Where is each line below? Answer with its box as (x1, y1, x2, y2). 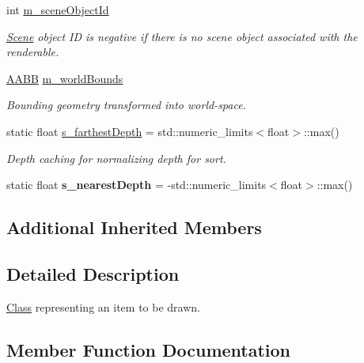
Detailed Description (6, 261, 180, 285)
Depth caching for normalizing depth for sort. (6, 149, 226, 166)
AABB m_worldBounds (6, 70, 123, 86)
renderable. (6, 43, 59, 60)
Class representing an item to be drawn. (6, 298, 200, 315)
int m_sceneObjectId (6, 2, 109, 17)
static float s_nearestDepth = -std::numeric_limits (6, 176, 267, 193)
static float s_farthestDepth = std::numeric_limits (6, 123, 253, 139)
